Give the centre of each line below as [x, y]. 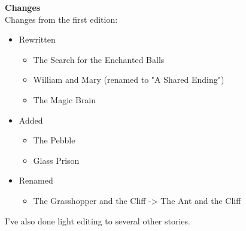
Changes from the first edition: [61, 19]
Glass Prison [56, 160]
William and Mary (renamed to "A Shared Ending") [129, 79]
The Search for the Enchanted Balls [99, 59]
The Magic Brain [65, 99]
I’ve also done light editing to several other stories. [98, 220]
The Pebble [54, 140]
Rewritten [37, 39]
